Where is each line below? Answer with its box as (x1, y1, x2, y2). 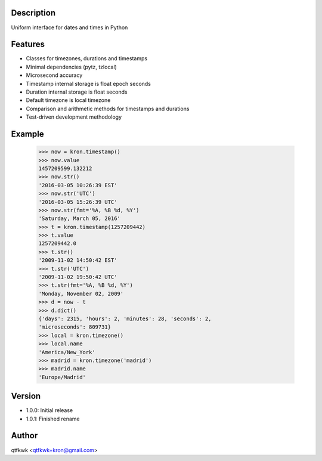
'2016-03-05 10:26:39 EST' (38, 182, 117, 188)
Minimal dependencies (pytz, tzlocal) (26, 63, 117, 70)
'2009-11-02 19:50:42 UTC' (38, 274, 117, 280)
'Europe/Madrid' (38, 373, 86, 380)
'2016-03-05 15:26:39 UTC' (38, 199, 117, 205)
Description (11, 8, 56, 18)
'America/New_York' (38, 349, 95, 355)
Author (11, 431, 38, 441)
